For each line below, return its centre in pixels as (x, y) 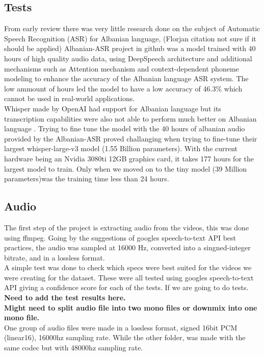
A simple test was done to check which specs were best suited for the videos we (128, 267)
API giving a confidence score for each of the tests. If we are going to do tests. (126, 287)
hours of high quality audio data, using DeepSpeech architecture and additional (128, 58)
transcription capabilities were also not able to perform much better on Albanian (130, 118)
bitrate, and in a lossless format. (55, 257)
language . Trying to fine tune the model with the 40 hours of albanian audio (125, 128)
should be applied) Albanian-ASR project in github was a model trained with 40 (130, 48)
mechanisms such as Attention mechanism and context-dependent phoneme (122, 68)
